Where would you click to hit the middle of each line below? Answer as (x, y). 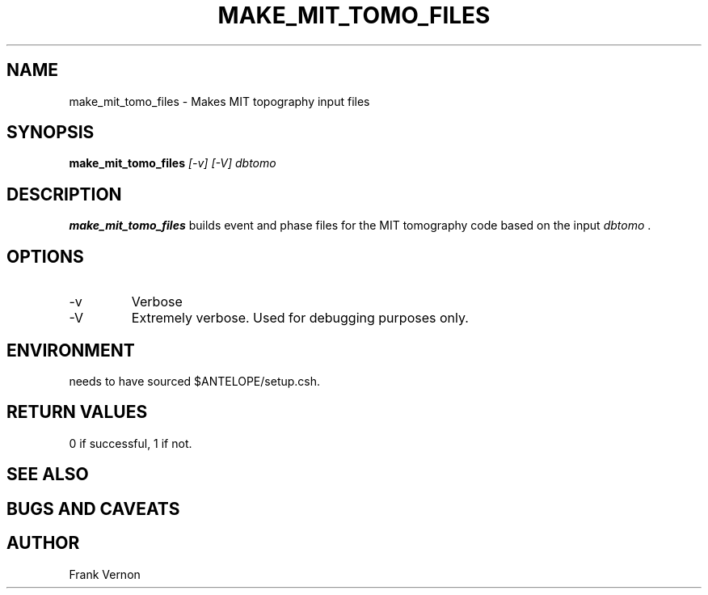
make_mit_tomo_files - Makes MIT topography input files (219, 101)
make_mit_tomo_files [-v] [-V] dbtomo (173, 163)
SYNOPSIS (51, 133)
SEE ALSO (48, 475)
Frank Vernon (105, 574)
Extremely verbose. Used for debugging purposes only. (300, 318)
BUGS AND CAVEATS (93, 508)
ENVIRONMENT (71, 350)
